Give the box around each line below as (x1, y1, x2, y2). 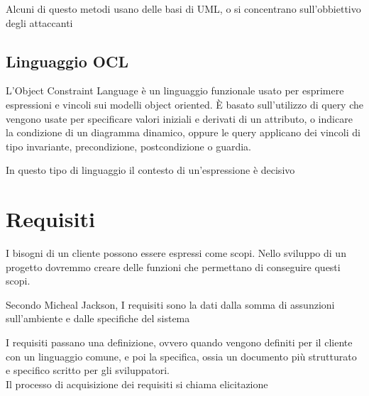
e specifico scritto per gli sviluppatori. (6, 363, 170, 378)
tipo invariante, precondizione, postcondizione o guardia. (6, 138, 251, 153)
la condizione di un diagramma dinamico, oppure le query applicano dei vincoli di (6, 125, 360, 140)
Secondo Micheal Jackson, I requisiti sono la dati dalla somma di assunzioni (6, 297, 335, 312)
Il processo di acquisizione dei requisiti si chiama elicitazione (6, 376, 268, 391)
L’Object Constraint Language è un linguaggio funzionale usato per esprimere (6, 83, 344, 98)
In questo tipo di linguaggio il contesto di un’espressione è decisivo (6, 163, 295, 177)
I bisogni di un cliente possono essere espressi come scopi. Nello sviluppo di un (6, 246, 346, 260)
